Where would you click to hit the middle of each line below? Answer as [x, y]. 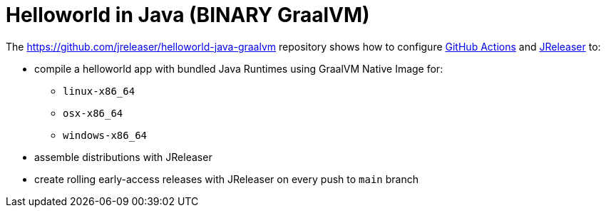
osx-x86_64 [93, 113]
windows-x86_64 [105, 135]
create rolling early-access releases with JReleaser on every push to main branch [226, 179]
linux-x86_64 [99, 91]
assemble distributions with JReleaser [123, 157]
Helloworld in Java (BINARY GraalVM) [188, 15]
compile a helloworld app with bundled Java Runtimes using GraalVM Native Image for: [239, 68]
